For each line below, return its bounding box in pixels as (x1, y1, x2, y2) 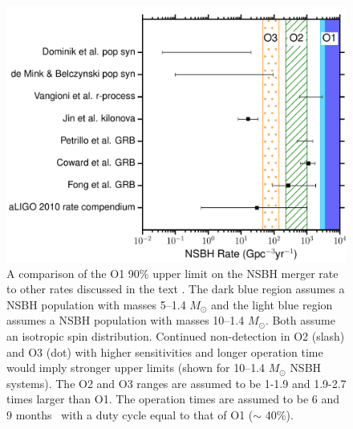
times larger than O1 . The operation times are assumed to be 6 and (6, 390, 340, 407)
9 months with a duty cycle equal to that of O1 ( (6, 406, 254, 423)
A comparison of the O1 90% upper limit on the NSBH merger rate (6, 264, 339, 281)
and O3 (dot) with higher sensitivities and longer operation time (6, 343, 323, 360)
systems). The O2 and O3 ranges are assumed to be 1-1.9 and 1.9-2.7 (6, 374, 347, 391)
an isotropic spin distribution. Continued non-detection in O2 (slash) (6, 327, 345, 344)
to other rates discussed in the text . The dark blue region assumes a (6, 280, 345, 297)
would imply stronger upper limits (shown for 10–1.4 (6, 359, 266, 376)
